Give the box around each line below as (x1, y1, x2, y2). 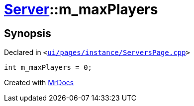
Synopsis (4, 27, 51, 40)
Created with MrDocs (4, 78, 74, 87)
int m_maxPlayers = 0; (4, 63, 93, 72)
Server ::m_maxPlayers (4, 1, 158, 18)
